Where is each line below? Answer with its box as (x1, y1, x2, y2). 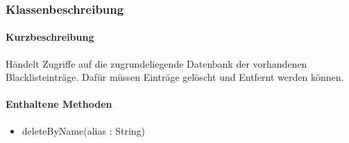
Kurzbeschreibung (6, 30, 94, 44)
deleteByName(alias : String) (22, 123, 146, 137)
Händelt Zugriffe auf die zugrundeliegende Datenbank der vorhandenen (6, 56, 307, 70)
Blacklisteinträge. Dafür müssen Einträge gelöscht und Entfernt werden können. (6, 70, 344, 84)
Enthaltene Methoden (6, 97, 112, 111)
